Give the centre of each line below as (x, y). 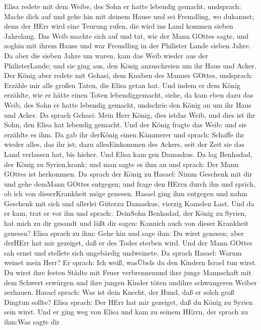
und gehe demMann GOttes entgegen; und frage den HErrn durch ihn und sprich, (130, 183)
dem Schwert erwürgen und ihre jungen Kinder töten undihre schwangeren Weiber (130, 282)
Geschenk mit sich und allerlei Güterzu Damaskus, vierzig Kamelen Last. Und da (129, 203)
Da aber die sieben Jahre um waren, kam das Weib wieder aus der (106, 55)
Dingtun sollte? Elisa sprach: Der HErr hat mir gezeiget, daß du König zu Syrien (128, 302)
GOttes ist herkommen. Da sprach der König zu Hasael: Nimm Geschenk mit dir (128, 174)
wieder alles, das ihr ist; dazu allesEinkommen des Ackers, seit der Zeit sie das (124, 144)
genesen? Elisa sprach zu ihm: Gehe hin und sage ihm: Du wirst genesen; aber (124, 233)
